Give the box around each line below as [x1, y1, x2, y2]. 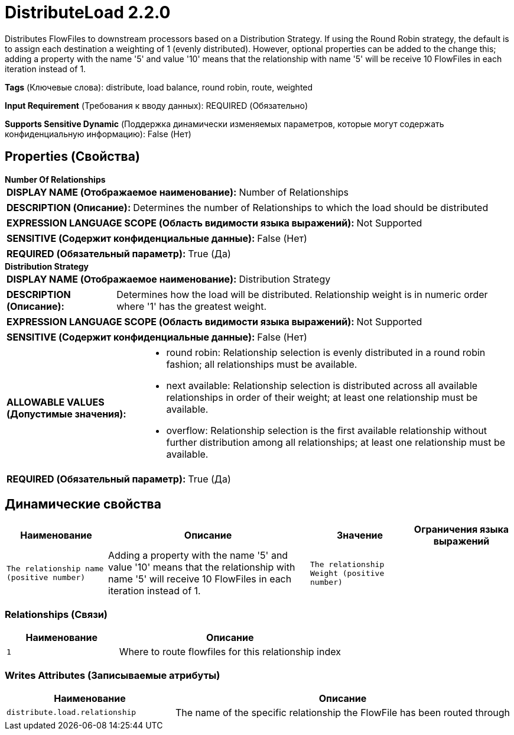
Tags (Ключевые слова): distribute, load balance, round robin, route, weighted [5, 82, 313, 92]
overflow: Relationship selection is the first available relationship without [166, 424, 487, 436]
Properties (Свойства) [5, 149, 140, 164]
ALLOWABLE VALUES [6, 396, 105, 408]
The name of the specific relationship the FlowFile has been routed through [175, 706, 510, 718]
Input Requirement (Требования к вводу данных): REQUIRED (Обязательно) [5, 100, 308, 111]
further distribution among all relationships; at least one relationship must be [166, 436, 506, 448]
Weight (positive [310, 568, 385, 578]
